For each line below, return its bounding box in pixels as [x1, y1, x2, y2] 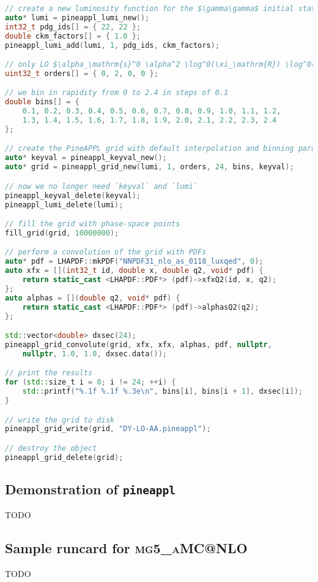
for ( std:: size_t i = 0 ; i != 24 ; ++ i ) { [5, 378, 176, 387]
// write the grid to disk [5, 415, 114, 424]
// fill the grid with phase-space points [5, 220, 180, 229]
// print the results [5, 369, 93, 378]
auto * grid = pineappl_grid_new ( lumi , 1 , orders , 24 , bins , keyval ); [5, 163, 294, 172]
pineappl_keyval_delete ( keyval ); [5, 191, 141, 200]
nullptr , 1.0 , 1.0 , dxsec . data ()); [22, 349, 167, 358]
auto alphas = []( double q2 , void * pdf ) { [5, 293, 180, 302]
